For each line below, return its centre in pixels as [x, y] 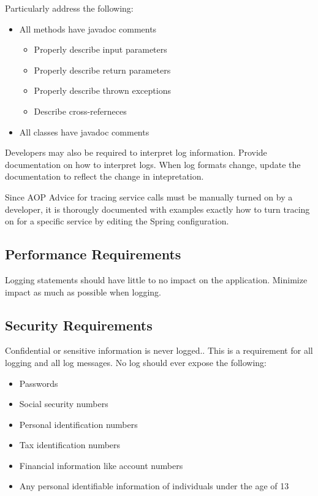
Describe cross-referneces [80, 111]
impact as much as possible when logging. [83, 292]
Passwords [39, 383]
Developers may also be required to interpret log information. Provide [136, 152]
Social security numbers [64, 404]
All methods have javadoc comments [88, 29]
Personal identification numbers [78, 424]
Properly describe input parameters [100, 49]
